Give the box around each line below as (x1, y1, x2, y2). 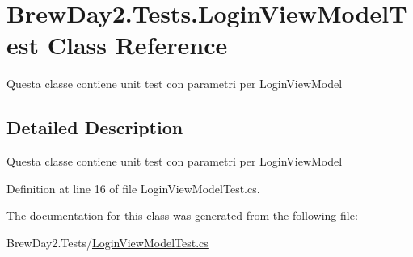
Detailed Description (6, 115, 183, 140)
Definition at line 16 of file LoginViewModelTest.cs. (6, 179, 260, 196)
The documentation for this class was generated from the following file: (6, 207, 358, 224)
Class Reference (47, 28, 228, 61)
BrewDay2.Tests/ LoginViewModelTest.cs (6, 234, 209, 251)
